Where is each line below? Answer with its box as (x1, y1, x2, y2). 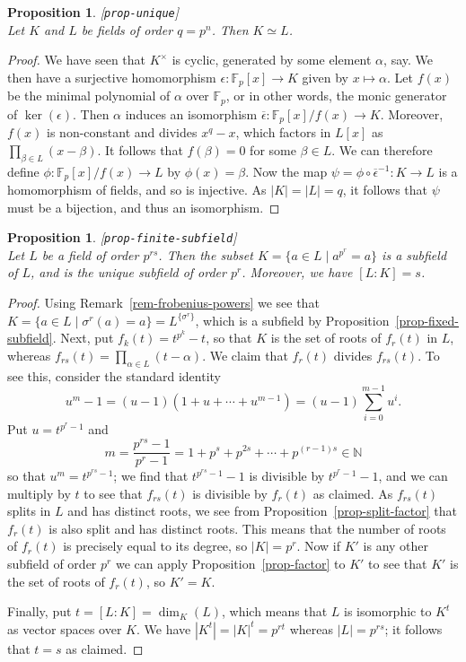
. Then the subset (158, 245, 253, 264)
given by (302, 67, 348, 86)
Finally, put (7, 602, 72, 621)
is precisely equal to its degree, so (63, 536, 248, 555)
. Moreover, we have (242, 263, 353, 282)
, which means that (221, 602, 328, 621)
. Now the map (245, 161, 328, 180)
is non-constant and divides (47, 123, 198, 142)
